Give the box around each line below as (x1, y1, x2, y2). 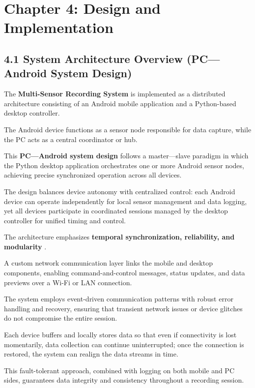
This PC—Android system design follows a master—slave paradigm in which (4, 150, 249, 161)
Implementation (4, 17, 113, 37)
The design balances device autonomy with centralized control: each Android (4, 186, 235, 196)
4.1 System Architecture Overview (4, 51, 183, 66)
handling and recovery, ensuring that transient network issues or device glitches (4, 303, 243, 313)
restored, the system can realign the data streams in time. (4, 349, 178, 359)
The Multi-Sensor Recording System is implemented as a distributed (4, 89, 226, 99)
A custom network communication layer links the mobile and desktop (4, 258, 213, 268)
